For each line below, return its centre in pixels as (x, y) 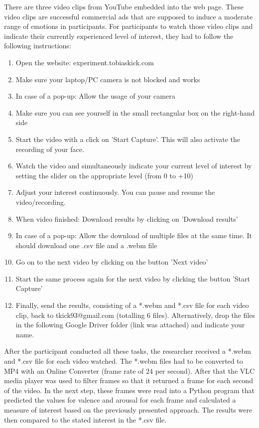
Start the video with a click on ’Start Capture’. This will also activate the (128, 139)
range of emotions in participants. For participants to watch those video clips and (129, 26)
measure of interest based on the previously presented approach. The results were (128, 410)
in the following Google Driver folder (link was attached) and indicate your (130, 325)
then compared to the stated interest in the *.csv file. (85, 419)
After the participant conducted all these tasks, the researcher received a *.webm (128, 351)
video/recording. (41, 202)
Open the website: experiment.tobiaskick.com (85, 62)
